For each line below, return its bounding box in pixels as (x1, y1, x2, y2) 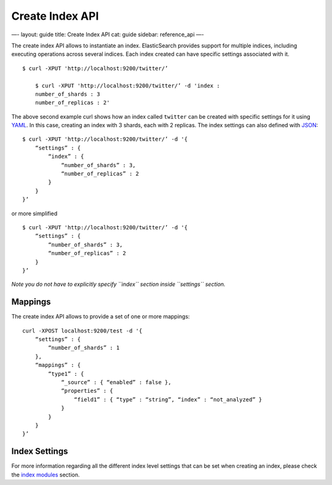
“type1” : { (48, 370, 84, 377)
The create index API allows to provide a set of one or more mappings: (11, 313, 190, 320)
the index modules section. (11, 471, 80, 478)
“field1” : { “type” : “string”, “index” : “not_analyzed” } (74, 396, 263, 403)
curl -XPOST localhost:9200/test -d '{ (22, 327, 143, 334)
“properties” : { (61, 387, 114, 395)
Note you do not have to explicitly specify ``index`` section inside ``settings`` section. (11, 280, 226, 288)
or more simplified (11, 210, 58, 217)
